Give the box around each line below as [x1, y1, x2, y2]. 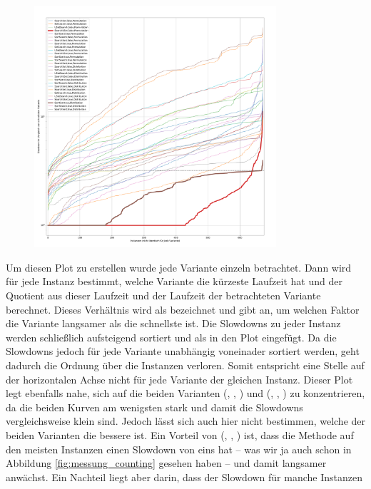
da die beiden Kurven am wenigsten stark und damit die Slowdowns [6, 399, 303, 414]
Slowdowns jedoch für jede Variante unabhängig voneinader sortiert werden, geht [6, 344, 360, 359]
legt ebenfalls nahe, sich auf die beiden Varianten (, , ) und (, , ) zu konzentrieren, [6, 386, 365, 401]
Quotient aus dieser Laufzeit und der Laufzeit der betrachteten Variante [6, 287, 321, 302]
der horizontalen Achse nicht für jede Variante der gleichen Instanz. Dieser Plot [6, 371, 353, 386]
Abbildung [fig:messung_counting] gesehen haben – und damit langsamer [6, 455, 327, 470]
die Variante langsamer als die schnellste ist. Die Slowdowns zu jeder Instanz [6, 316, 341, 331]
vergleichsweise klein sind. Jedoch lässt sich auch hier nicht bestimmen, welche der [6, 413, 365, 428]
